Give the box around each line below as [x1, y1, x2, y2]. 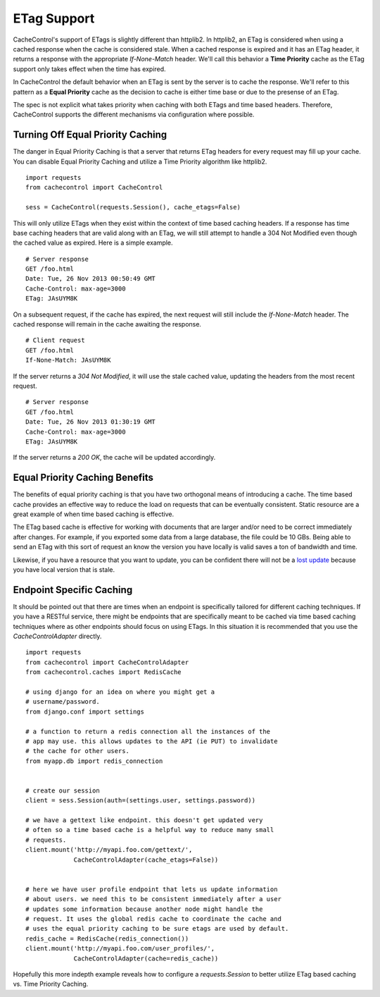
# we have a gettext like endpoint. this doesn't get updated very [25, 816, 263, 824]
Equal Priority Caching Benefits [13, 472, 154, 484]
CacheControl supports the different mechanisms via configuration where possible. [13, 110, 255, 119]
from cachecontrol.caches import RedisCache [25, 668, 182, 676]
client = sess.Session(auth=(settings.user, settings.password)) [25, 797, 256, 805]
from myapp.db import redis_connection [25, 757, 163, 765]
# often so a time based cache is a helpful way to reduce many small [25, 826, 274, 834]
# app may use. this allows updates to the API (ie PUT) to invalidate [25, 737, 278, 745]
